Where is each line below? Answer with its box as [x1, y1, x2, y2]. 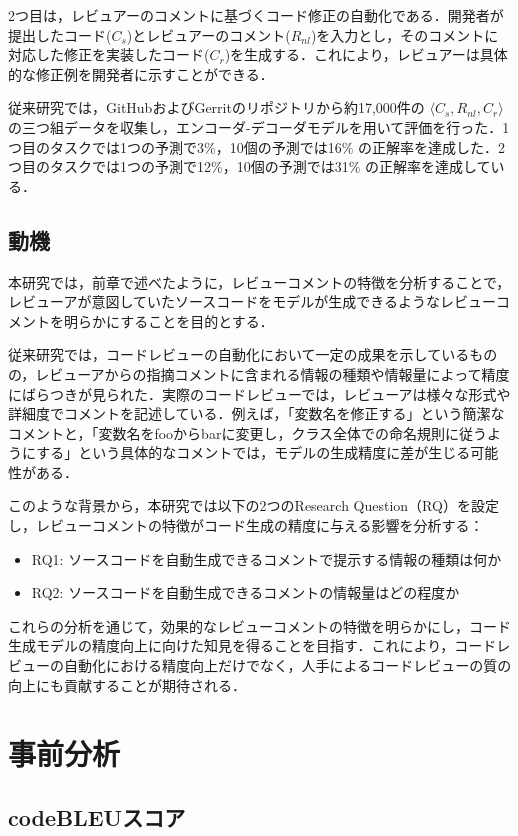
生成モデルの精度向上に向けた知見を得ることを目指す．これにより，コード [8, 635, 497, 656]
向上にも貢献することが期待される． [8, 674, 246, 695]
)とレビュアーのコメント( [126, 24, 291, 45]
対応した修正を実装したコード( [8, 44, 210, 65]
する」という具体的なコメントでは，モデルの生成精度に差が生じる [36, 442, 471, 463]
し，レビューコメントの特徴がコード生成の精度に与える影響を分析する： [8, 515, 484, 536]
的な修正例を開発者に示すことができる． [8, 63, 274, 84]
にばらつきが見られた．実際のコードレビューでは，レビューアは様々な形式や [8, 383, 511, 404]
